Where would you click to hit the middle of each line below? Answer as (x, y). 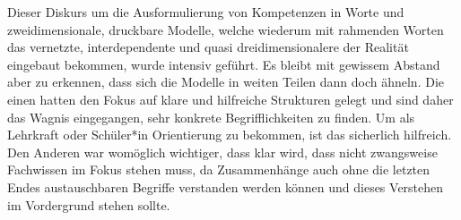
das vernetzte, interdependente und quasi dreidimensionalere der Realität (208, 47)
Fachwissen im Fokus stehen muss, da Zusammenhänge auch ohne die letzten (219, 169)
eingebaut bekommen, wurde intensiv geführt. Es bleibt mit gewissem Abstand (224, 64)
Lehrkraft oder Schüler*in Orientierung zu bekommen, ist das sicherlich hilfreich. (230, 135)
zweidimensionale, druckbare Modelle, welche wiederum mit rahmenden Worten (226, 29)
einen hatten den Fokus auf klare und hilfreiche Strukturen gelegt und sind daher (230, 99)
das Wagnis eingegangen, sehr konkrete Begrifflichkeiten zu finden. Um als (211, 117)
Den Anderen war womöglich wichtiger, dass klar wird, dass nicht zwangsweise (222, 152)
